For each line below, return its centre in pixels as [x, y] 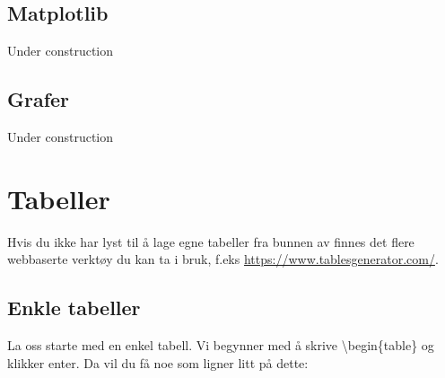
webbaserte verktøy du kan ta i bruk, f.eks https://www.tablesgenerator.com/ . [223, 259]
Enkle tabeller [74, 308]
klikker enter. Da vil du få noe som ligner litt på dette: [158, 362]
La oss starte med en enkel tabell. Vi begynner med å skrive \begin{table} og [221, 345]
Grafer [39, 99]
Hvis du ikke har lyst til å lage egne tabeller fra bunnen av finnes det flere [211, 241]
